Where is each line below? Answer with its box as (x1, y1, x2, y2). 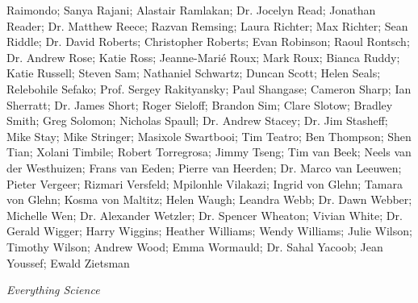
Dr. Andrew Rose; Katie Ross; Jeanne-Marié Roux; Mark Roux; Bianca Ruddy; (6, 48, 400, 65)
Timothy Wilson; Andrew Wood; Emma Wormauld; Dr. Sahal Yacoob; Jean (6, 238, 383, 255)
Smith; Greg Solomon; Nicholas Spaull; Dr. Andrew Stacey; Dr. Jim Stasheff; (6, 112, 388, 129)
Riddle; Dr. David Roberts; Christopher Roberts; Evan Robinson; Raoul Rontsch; (6, 33, 410, 50)
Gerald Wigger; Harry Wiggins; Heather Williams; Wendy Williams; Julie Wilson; (6, 222, 412, 239)
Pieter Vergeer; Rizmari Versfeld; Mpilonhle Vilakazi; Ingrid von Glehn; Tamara (6, 175, 403, 192)
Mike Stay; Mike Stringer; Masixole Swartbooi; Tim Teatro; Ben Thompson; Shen (6, 127, 412, 144)
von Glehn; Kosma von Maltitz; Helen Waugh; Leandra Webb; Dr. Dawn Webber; (6, 191, 412, 208)
